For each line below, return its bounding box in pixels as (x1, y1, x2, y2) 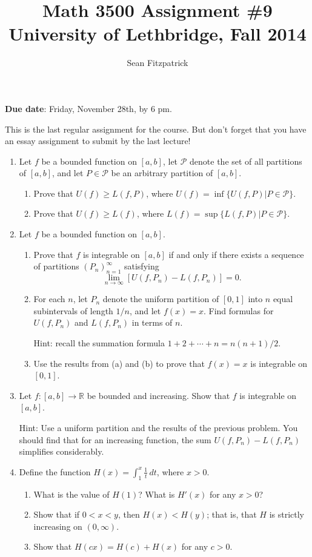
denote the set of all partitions (190, 154, 302, 167)
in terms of (131, 316, 173, 329)
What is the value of (33, 487, 110, 500)
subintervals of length (33, 304, 113, 317)
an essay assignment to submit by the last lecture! (5, 134, 191, 147)
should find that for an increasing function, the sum (19, 433, 211, 446)
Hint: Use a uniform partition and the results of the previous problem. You (19, 421, 298, 434)
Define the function (19, 465, 91, 478)
